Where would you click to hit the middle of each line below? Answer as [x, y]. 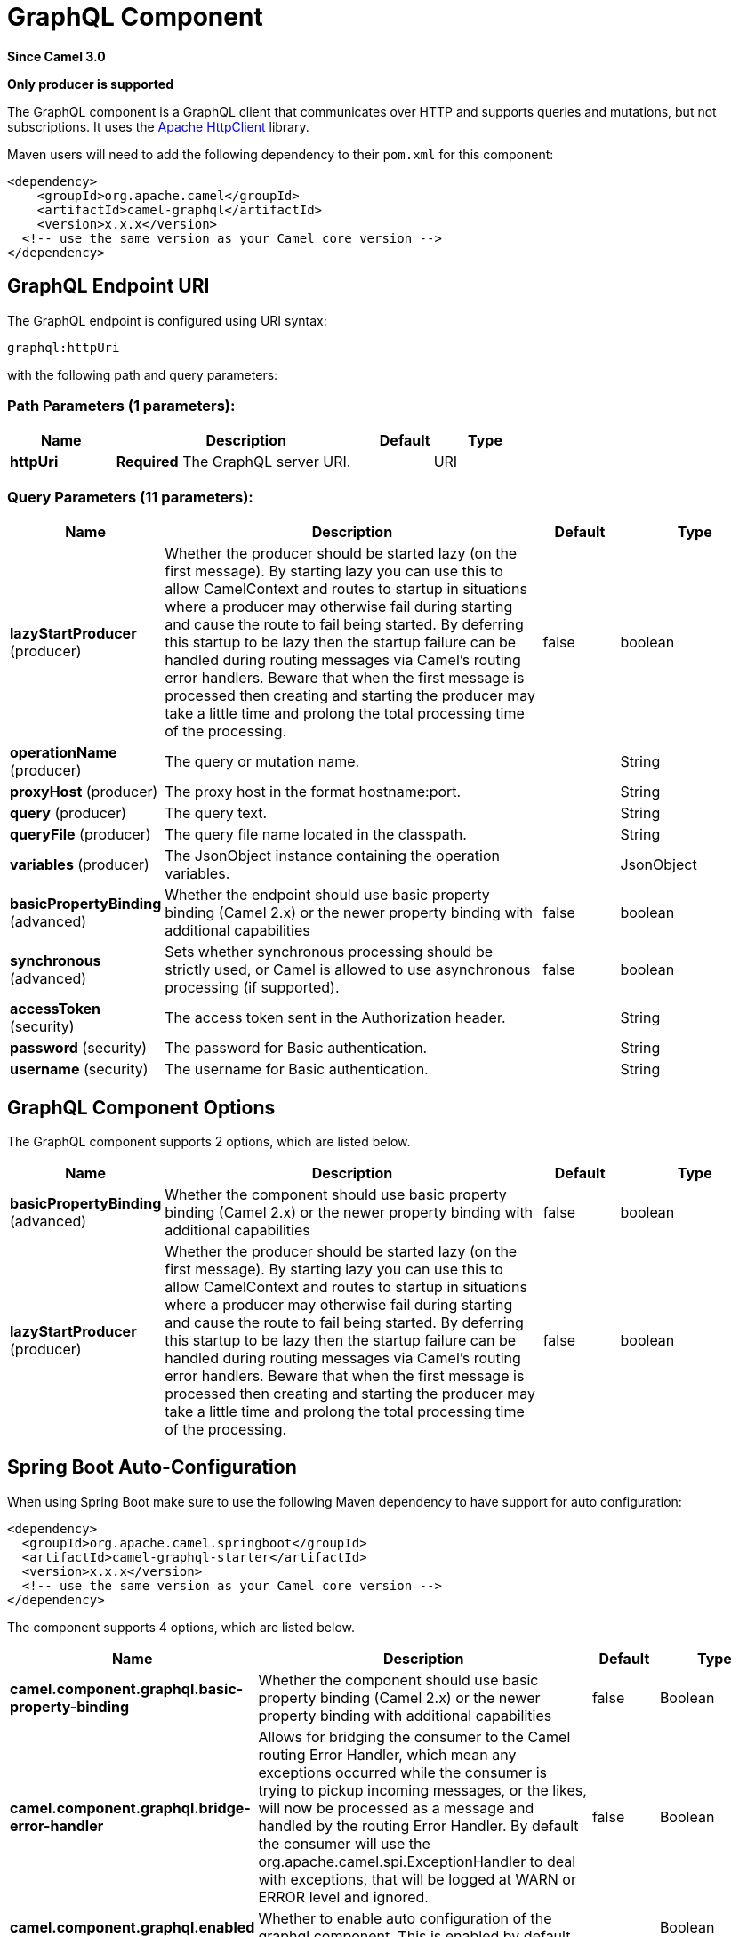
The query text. [216, 813]
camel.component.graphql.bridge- [130, 1808]
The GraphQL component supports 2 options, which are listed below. [209, 1141]
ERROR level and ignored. [343, 1897]
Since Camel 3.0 [56, 56]
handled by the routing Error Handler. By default [418, 1825]
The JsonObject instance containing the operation [332, 856]
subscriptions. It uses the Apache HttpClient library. [158, 126]
